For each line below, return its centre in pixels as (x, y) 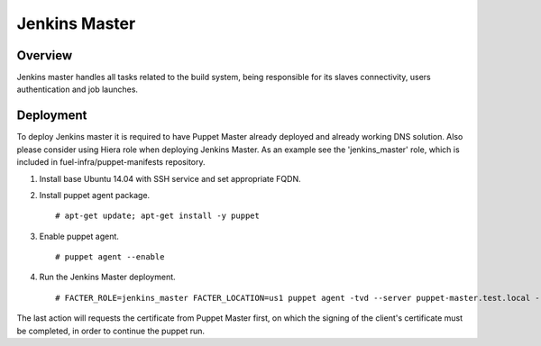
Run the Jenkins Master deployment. (107, 277)
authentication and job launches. (78, 89)
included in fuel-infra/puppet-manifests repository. (111, 162)
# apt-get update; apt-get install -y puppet (158, 216)
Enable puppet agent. (79, 236)
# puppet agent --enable (110, 257)
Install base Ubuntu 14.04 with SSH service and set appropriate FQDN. (170, 178)
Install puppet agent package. (95, 195)
